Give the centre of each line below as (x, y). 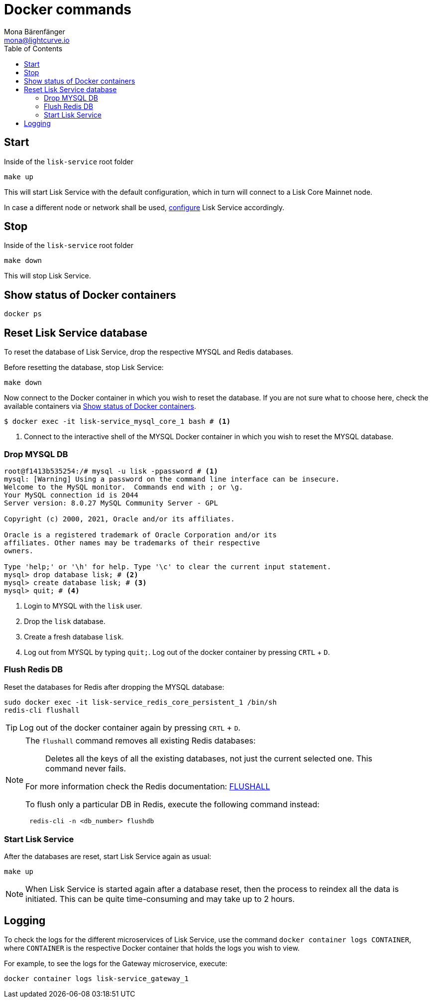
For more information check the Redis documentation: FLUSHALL (148, 786)
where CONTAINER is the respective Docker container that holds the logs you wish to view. (152, 948)
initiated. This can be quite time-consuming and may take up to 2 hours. (160, 899)
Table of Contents (33, 48)
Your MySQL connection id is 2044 (71, 495)
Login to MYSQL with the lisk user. (83, 606)
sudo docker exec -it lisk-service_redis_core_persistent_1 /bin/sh (140, 702)
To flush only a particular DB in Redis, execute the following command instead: (172, 804)
